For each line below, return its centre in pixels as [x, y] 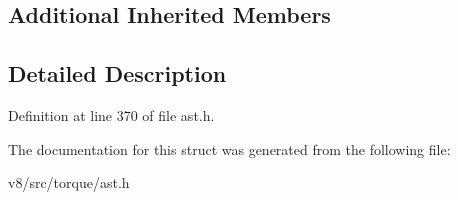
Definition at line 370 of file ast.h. [111, 114]
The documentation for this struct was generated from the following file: [229, 148]
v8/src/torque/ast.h [69, 182]
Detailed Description [117, 73]
